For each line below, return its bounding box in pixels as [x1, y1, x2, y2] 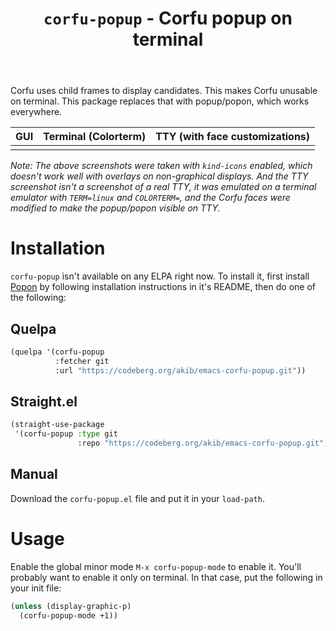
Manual [10, 466, 58, 483]
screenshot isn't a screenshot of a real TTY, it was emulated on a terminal [10, 181, 317, 193]
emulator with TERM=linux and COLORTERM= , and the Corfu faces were [10, 192, 291, 204]
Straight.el [10, 393, 78, 410]
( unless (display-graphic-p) [10, 601, 132, 611]
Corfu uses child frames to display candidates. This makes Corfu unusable [10, 85, 318, 97]
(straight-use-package [10, 420, 105, 430]
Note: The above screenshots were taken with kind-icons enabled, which [10, 160, 313, 172]
